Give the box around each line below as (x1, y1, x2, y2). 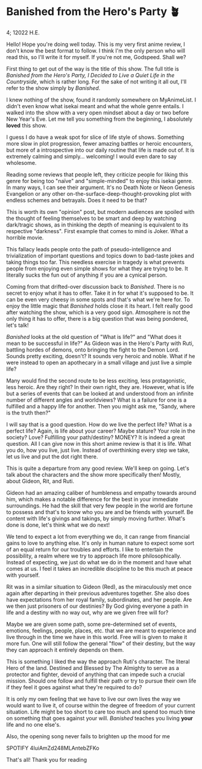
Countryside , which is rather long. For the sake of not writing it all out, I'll (6, 78, 187, 85)
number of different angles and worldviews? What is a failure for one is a (6, 396, 187, 404)
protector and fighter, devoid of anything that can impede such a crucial (6, 671, 185, 678)
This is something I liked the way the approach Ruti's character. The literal (6, 658, 190, 665)
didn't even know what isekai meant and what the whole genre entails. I (6, 102, 184, 109)
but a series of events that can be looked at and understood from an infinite (6, 390, 194, 397)
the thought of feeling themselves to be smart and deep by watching (6, 214, 177, 222)
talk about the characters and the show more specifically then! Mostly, (6, 471, 181, 478)
